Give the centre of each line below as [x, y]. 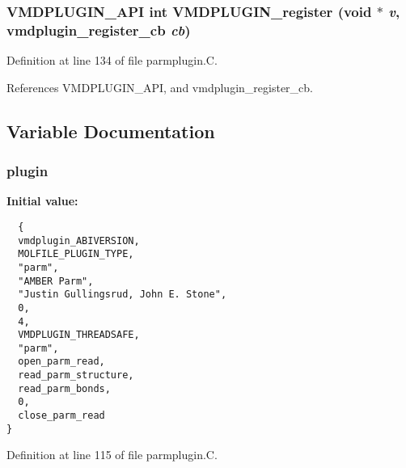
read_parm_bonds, [64, 388]
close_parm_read [61, 416]
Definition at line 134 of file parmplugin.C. [112, 60]
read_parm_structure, [76, 375]
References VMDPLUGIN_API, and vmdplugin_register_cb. [160, 87]
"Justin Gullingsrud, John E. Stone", [123, 295]
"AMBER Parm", [56, 281]
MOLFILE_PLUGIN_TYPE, [76, 254]
